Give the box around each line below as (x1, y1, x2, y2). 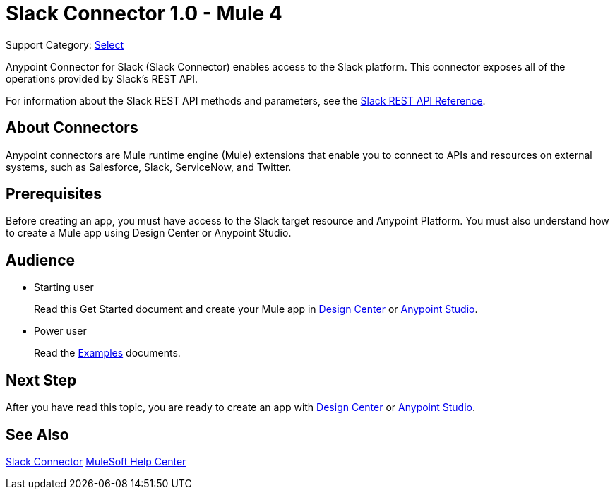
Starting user (34, 281, 94, 294)
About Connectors (6, 119, 138, 137)
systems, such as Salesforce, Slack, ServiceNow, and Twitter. (6, 160, 292, 173)
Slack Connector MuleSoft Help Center (6, 455, 186, 467)
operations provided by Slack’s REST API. (6, 72, 198, 85)
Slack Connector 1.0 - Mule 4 (6, 1, 282, 25)
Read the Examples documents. (34, 347, 181, 359)
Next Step (6, 371, 77, 389)
